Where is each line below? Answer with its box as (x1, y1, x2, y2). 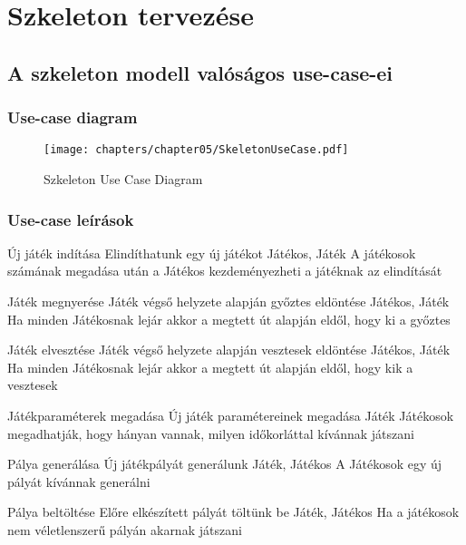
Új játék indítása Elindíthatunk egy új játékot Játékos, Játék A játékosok (7, 243, 416, 262)
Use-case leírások (7, 208, 134, 230)
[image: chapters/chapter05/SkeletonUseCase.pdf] (44, 143, 349, 157)
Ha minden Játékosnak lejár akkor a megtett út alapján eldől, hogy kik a (7, 357, 413, 376)
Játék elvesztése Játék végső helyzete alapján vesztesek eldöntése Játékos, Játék (7, 340, 451, 359)
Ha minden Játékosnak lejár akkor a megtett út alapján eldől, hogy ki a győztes (7, 309, 451, 328)
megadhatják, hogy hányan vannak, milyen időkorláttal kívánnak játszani (7, 423, 414, 443)
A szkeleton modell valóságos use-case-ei (7, 58, 393, 86)
